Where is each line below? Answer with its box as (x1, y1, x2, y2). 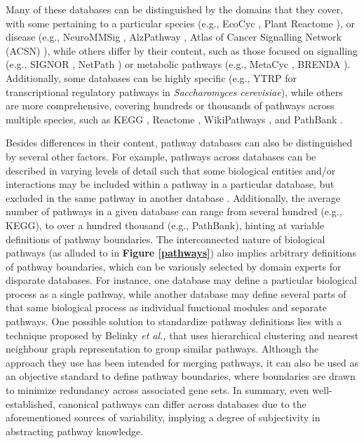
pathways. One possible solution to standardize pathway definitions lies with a (6, 314, 342, 329)
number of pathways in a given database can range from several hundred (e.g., (6, 204, 342, 219)
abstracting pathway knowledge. (6, 423, 144, 438)
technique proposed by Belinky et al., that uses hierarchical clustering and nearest (6, 327, 359, 342)
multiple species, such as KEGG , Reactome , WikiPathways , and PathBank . (6, 111, 344, 126)
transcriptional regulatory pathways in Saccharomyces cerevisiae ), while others (6, 84, 343, 99)
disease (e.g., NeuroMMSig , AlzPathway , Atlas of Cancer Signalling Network (6, 29, 342, 44)
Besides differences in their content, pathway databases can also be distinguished (6, 135, 353, 150)
